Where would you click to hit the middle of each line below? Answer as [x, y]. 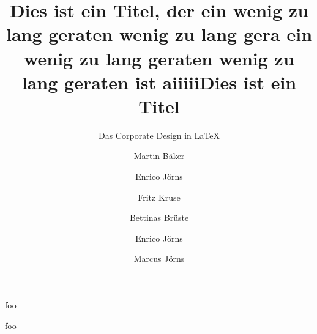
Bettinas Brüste [159, 217]
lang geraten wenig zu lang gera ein [159, 34]
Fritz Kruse [159, 197]
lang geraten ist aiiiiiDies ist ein [159, 82]
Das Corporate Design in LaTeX [159, 135]
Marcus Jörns [159, 258]
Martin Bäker [159, 156]
